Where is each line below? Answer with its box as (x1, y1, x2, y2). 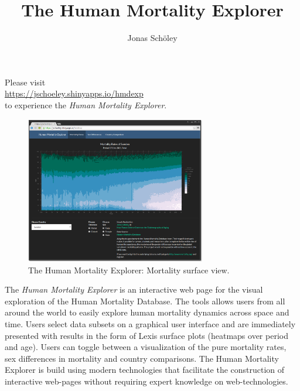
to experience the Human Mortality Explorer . (5, 98, 167, 111)
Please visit (5, 76, 46, 88)
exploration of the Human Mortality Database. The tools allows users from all (5, 294, 285, 307)
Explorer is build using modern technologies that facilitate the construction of (5, 363, 285, 376)
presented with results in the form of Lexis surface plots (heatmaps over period (5, 329, 288, 341)
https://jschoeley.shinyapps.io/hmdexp (5, 87, 144, 100)
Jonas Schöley (127, 32, 178, 44)
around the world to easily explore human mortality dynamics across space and (5, 306, 289, 318)
